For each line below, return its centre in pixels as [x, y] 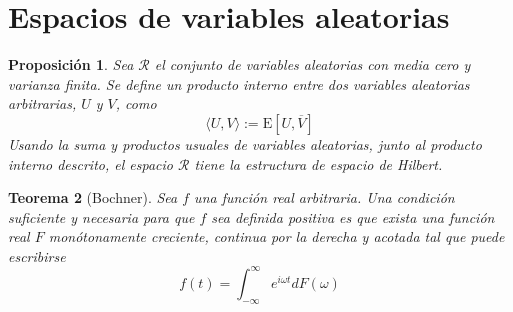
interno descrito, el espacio [90, 163]
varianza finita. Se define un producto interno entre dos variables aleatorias [239, 83]
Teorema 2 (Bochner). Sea [93, 197]
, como [136, 103]
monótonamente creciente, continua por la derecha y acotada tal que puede [276, 236]
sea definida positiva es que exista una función [353, 216]
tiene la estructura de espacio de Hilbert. [318, 163]
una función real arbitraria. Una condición [324, 197]
